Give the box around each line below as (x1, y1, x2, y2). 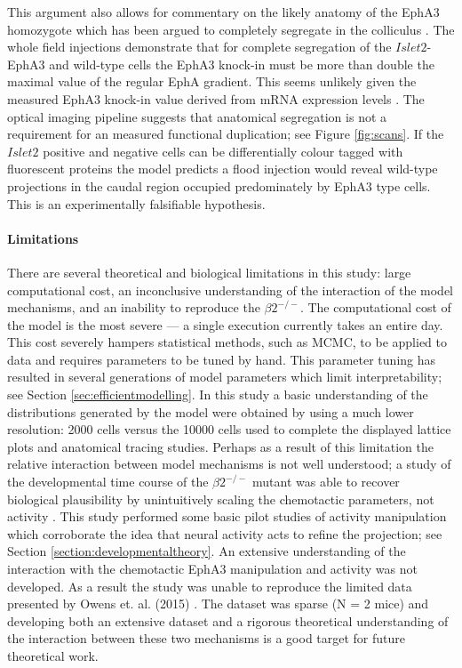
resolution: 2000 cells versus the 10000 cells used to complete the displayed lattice (7, 420, 451, 439)
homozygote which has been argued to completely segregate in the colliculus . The (7, 20, 455, 38)
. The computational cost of (299, 298, 451, 317)
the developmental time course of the (7, 472, 209, 491)
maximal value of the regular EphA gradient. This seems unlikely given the (7, 72, 417, 91)
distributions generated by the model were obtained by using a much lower (7, 402, 414, 421)
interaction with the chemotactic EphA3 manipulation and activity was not (7, 559, 418, 578)
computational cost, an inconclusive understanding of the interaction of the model (7, 280, 454, 299)
